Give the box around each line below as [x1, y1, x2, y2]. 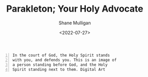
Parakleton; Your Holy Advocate [6, 3, 143, 15]
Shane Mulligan [59, 20, 91, 26]
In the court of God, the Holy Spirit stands [12, 53, 110, 58]
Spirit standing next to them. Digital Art [12, 67, 106, 72]
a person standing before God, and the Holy [12, 62, 108, 67]
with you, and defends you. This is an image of [12, 57, 117, 62]
